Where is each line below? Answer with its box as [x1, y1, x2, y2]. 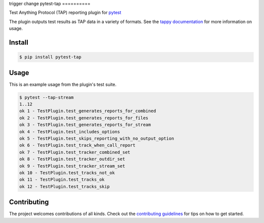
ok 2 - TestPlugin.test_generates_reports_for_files [19, 115, 149, 121]
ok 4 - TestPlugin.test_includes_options [19, 129, 120, 134]
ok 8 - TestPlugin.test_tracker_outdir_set [19, 156, 126, 162]
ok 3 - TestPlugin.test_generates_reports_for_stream [19, 122, 151, 127]
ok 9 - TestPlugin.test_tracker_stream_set [19, 163, 126, 169]
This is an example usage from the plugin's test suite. [9, 81, 117, 87]
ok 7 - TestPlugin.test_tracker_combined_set [19, 149, 131, 155]
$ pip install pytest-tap [19, 54, 82, 60]
